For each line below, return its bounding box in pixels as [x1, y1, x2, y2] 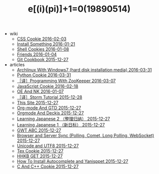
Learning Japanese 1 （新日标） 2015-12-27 [17, 122, 106, 128]
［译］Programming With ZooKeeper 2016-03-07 [17, 78, 116, 84]
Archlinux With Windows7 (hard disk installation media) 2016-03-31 [17, 67, 152, 73]
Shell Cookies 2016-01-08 [17, 46, 69, 52]
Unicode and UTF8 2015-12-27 [17, 143, 79, 149]
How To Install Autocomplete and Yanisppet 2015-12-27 [17, 158, 128, 164]
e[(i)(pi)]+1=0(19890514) [28, 3, 131, 15]
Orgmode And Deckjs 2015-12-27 [17, 110, 84, 116]
